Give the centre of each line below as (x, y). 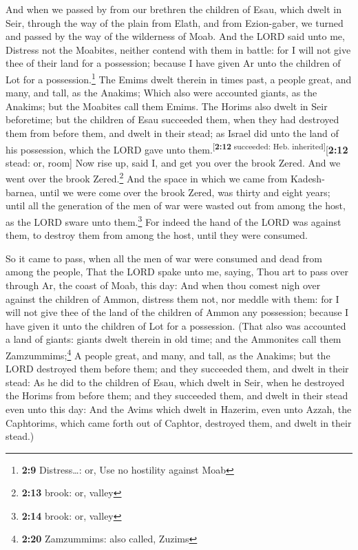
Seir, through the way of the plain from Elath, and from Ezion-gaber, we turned (175, 22)
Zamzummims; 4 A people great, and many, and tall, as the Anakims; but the (168, 354)
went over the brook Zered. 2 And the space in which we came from (147, 178)
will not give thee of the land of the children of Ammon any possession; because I (177, 312)
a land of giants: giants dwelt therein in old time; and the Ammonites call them (173, 339)
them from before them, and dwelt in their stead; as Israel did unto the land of (172, 133)
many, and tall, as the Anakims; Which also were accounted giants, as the (161, 93)
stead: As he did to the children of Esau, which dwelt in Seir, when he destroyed (175, 382)
